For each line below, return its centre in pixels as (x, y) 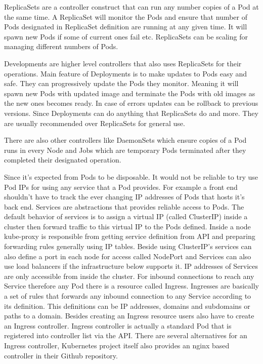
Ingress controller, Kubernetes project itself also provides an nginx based (117, 345)
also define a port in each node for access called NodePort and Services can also (128, 256)
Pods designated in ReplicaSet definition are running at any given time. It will (126, 27)
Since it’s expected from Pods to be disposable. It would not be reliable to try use (131, 176)
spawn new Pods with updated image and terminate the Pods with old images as (130, 93)
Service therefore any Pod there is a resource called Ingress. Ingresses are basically (131, 286)
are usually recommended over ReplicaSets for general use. (95, 123)
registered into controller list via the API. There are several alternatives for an (126, 335)
